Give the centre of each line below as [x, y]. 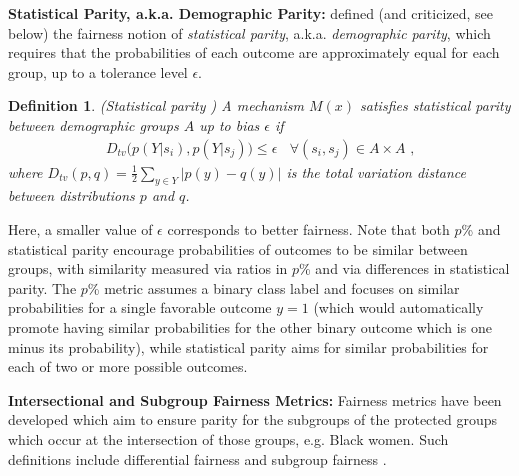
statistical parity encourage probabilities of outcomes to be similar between [238, 248]
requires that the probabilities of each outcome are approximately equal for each [254, 52]
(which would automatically [398, 307]
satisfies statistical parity [435, 105]
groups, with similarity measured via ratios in [148, 268]
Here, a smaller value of [80, 228]
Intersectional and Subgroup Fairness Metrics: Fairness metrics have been [255, 399]
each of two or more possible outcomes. [128, 366]
